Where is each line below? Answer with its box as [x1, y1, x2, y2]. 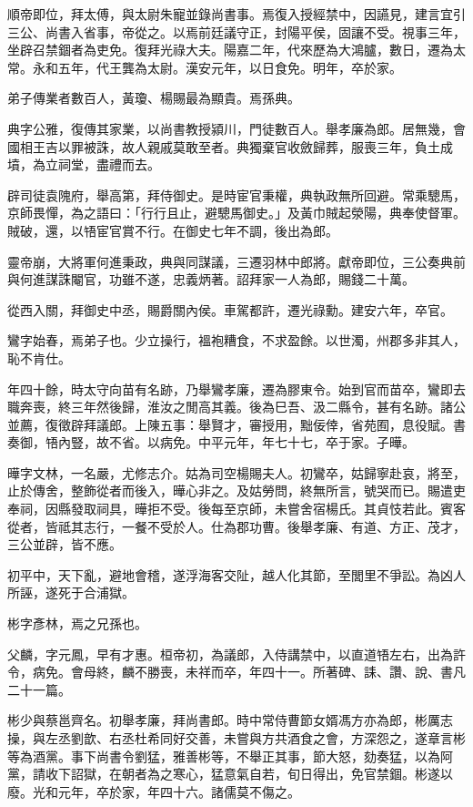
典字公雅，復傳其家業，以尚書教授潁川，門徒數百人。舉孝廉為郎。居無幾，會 [7, 118, 466, 138]
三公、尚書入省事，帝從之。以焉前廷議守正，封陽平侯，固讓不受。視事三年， [7, 22, 466, 41]
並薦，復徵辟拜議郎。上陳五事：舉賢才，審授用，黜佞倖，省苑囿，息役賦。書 [7, 414, 466, 434]
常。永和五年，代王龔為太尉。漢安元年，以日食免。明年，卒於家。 [7, 57, 402, 77]
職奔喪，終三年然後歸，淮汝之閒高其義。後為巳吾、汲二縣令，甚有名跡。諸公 [7, 397, 466, 416]
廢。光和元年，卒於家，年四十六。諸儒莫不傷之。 [7, 781, 300, 801]
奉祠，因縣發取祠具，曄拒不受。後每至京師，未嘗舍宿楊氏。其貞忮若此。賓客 [7, 499, 466, 518]
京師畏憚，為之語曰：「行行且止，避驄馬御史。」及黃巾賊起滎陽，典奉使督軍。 [7, 203, 466, 222]
